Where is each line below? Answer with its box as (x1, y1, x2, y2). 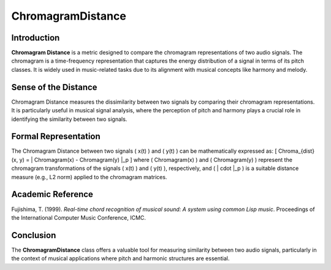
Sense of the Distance (11, 82, 97, 92)
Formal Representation (11, 131, 101, 142)
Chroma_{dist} (278, 147, 315, 155)
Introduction (11, 33, 60, 43)
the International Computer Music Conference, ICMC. (11, 214, 146, 221)
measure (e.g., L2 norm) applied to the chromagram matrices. (11, 173, 167, 180)
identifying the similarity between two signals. (11, 115, 127, 123)
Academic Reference (11, 189, 93, 199)
